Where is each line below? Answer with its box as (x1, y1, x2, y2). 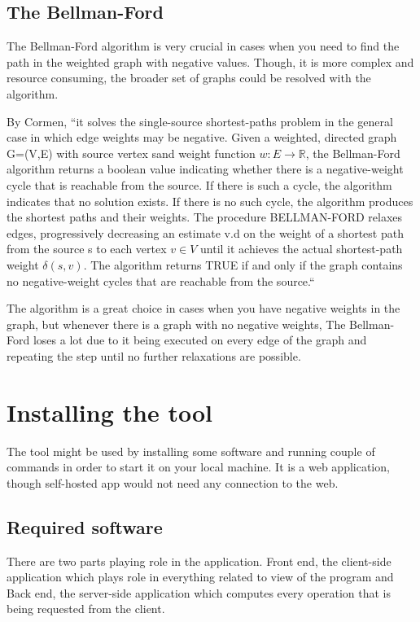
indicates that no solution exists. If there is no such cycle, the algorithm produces (7, 192, 413, 209)
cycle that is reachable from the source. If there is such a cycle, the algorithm (7, 176, 392, 193)
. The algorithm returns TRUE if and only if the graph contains (83, 256, 403, 273)
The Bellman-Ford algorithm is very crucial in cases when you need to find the (7, 37, 400, 55)
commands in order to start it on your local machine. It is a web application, (7, 458, 390, 475)
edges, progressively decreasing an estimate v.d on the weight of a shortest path (7, 224, 404, 241)
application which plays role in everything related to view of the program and (7, 568, 394, 585)
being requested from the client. (7, 600, 165, 617)
